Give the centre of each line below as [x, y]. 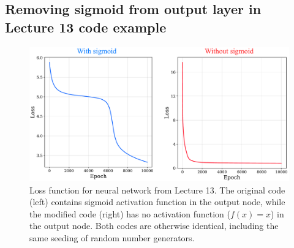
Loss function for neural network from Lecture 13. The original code [157, 190]
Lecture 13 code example [86, 27]
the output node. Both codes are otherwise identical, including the [154, 226]
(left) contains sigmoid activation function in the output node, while [157, 202]
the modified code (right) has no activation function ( [130, 213]
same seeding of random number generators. [112, 238]
